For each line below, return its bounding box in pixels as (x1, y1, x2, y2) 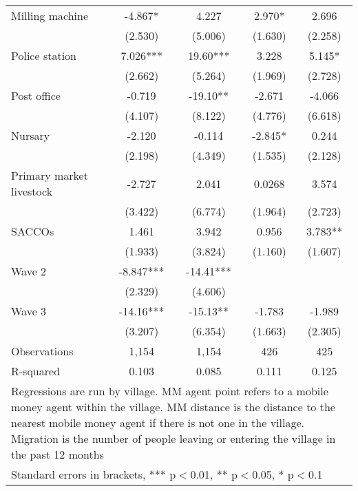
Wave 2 (11, 263, 47, 279)
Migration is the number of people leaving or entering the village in (11, 430, 336, 446)
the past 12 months (11, 446, 104, 462)
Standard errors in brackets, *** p (11, 466, 176, 482)
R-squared (11, 363, 61, 379)
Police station (11, 48, 76, 63)
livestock (11, 183, 53, 199)
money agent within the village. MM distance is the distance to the (11, 399, 335, 415)
